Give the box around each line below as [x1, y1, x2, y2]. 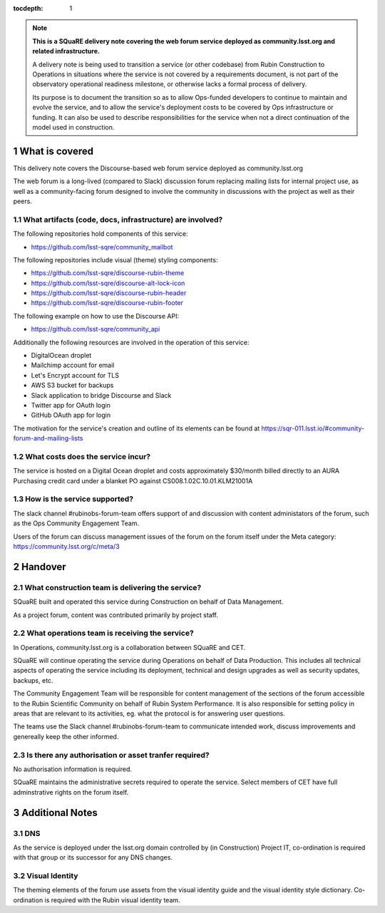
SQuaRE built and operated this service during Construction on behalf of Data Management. [13, 597, 284, 606]
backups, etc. [13, 676, 53, 684]
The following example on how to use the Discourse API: [13, 311, 180, 320]
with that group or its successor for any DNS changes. [13, 853, 173, 862]
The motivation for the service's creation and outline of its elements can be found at [13, 424, 260, 433]
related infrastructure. [32, 47, 100, 56]
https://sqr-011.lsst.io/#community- [261, 424, 365, 433]
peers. [13, 197, 32, 205]
